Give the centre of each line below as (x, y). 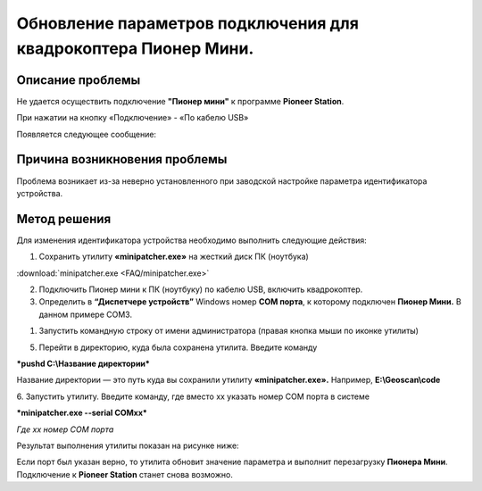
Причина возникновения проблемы (122, 159)
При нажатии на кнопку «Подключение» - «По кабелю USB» (133, 118)
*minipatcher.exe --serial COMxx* (82, 413)
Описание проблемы (79, 80)
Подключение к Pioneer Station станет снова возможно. (125, 474)
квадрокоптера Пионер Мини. (135, 48)
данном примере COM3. (86, 314)
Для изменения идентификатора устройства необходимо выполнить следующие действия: (192, 240)
